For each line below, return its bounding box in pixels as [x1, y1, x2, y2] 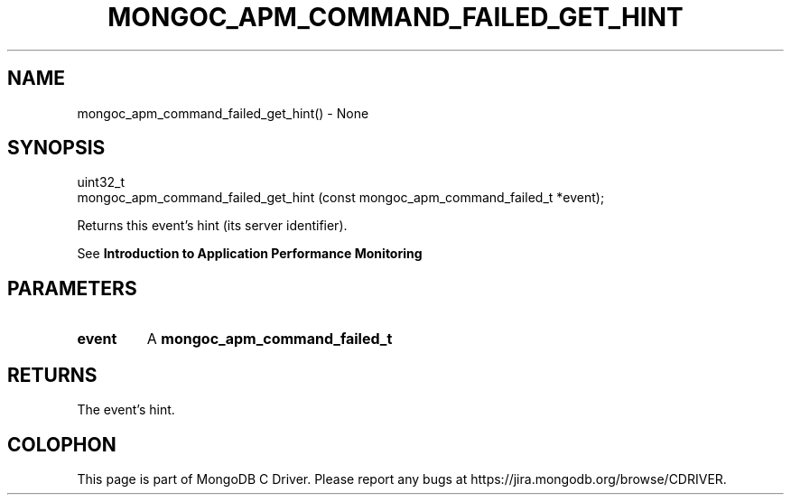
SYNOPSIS [7, 136, 106, 160]
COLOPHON [7, 432, 116, 456]
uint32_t [77, 174, 126, 191]
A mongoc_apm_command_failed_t [146, 330, 393, 349]
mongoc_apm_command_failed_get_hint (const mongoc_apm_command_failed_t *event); [77, 190, 605, 206]
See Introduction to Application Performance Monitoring [77, 246, 423, 262]
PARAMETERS [7, 276, 137, 300]
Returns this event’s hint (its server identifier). [77, 218, 348, 234]
